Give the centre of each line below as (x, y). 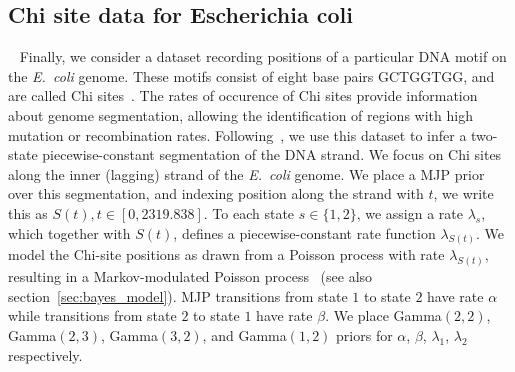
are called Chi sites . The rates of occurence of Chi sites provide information (243, 95)
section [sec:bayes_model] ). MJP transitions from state (178, 295)
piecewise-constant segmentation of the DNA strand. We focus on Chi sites (272, 154)
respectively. (45, 354)
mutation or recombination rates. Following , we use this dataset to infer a (237, 134)
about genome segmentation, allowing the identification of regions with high (240, 114)
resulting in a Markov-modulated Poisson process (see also (190, 276)
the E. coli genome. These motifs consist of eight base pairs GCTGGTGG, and (251, 75)
